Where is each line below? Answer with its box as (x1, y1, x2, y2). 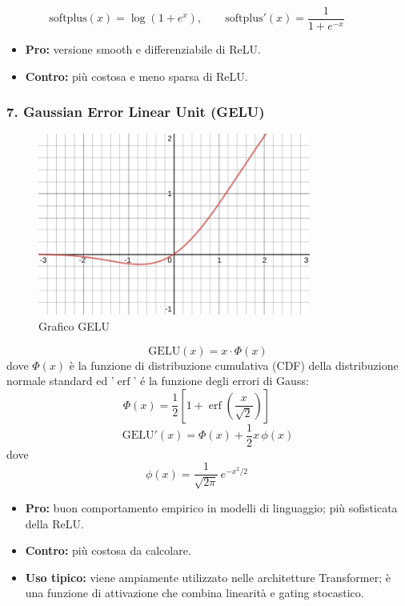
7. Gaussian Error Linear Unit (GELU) (6, 102, 265, 122)
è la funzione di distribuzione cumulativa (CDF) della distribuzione (69, 356, 399, 373)
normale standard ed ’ (6, 372, 114, 389)
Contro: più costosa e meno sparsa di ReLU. (25, 67, 248, 84)
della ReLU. (25, 515, 84, 532)
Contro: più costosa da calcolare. (25, 542, 191, 559)
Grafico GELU (38, 318, 110, 335)
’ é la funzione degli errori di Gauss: (133, 372, 309, 389)
